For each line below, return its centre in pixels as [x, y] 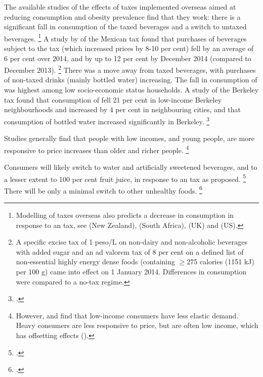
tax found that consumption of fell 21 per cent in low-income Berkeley [113, 99]
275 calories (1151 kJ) [221, 262]
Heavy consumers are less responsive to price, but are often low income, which [137, 325]
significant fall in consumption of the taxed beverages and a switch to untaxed [125, 27]
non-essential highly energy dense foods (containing [95, 262]
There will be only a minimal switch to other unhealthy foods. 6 [103, 190]
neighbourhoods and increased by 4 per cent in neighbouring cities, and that [122, 109]
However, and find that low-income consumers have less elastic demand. [127, 315]
